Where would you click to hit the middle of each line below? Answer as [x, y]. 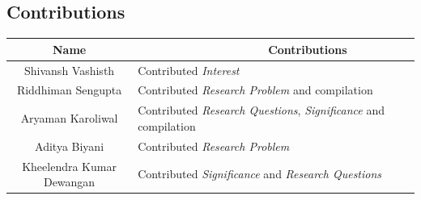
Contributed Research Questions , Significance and [261, 110]
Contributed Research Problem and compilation [255, 90]
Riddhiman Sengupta [69, 90]
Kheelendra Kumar [69, 166]
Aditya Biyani [70, 146]
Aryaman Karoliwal [69, 118]
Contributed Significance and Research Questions [260, 174]
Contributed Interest [189, 70]
